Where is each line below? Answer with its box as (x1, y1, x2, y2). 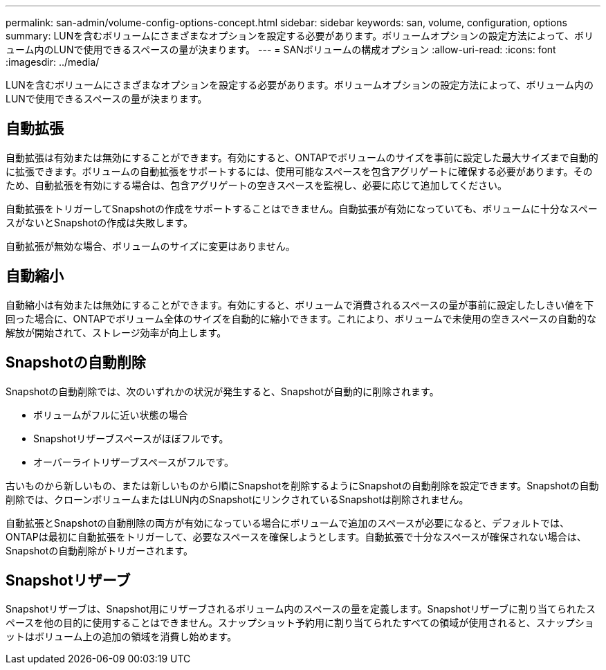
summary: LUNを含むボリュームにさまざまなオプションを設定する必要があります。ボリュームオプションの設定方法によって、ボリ (6, 30, 594, 42)
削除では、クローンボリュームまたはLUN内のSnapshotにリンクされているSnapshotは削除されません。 (6, 493, 469, 505)
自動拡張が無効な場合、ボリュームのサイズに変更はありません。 (6, 239, 295, 252)
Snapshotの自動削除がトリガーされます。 (6, 544, 193, 556)
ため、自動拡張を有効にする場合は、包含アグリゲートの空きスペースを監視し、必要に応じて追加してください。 (6, 179, 507, 191)
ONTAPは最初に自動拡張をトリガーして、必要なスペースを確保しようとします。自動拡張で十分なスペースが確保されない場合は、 (6, 530, 587, 543)
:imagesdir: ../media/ (6, 56, 100, 68)
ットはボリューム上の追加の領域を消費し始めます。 (6, 631, 237, 643)
